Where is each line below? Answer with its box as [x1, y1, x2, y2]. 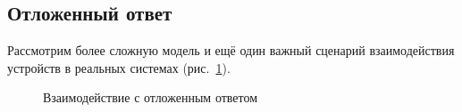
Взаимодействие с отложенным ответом [43, 88, 258, 107]
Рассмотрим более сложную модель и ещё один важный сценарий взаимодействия [7, 41, 455, 60]
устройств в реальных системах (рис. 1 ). [7, 58, 231, 76]
